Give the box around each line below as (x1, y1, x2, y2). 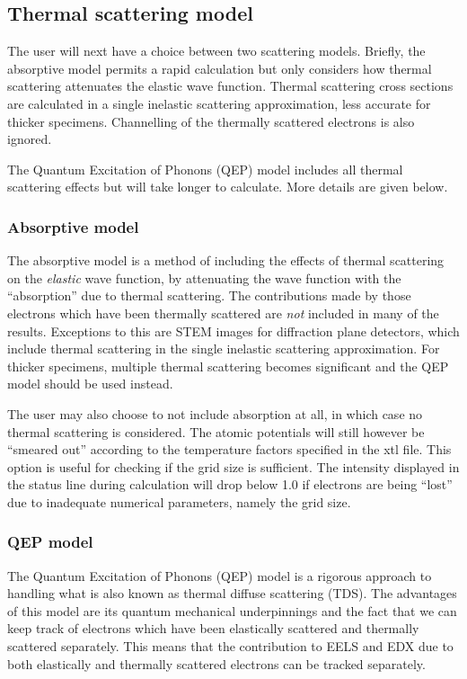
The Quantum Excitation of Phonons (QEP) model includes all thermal (7, 159, 403, 178)
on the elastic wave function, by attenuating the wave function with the (7, 268, 401, 287)
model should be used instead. (7, 374, 173, 393)
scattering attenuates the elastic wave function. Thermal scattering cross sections (7, 76, 454, 95)
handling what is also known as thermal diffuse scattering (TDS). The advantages (7, 584, 457, 603)
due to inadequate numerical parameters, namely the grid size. (7, 492, 351, 511)
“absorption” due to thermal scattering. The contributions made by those (7, 286, 411, 305)
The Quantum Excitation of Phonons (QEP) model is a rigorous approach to (7, 566, 432, 585)
